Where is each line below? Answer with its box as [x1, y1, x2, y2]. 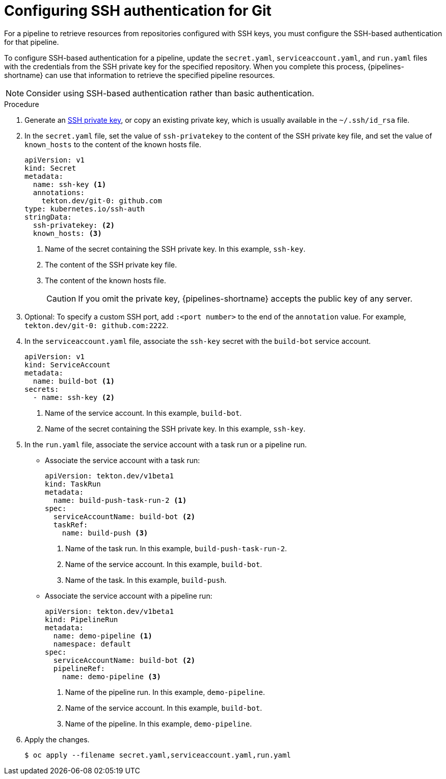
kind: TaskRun [45, 479, 101, 488]
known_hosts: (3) [33, 229, 102, 237]
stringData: [24, 212, 72, 221]
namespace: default [53, 639, 131, 648]
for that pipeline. [4, 37, 59, 46]
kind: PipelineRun [45, 615, 118, 624]
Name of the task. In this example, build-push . [65, 575, 227, 584]
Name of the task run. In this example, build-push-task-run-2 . [65, 544, 287, 553]
